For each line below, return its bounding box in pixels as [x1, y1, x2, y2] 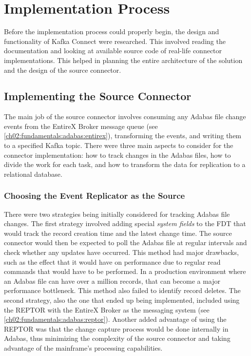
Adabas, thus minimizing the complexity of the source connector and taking [4, 333, 231, 343]
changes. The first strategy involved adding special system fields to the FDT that [4, 218, 246, 229]
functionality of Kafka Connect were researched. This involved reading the [4, 36, 226, 46]
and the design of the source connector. [4, 64, 121, 75]
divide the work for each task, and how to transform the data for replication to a [4, 159, 246, 169]
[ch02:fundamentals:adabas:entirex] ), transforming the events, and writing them [4, 130, 242, 141]
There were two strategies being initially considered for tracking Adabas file [4, 209, 230, 219]
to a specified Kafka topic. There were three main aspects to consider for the [4, 140, 233, 150]
